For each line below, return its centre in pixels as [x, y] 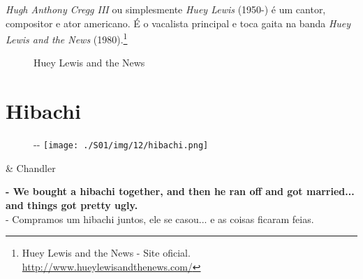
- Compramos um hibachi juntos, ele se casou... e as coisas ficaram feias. [160, 219]
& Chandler [31, 167]
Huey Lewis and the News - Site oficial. [106, 253]
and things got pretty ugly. [72, 205]
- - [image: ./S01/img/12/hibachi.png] [121, 144]
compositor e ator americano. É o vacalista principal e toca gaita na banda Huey [178, 23]
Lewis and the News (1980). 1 [67, 38]
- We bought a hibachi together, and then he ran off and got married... [180, 191]
